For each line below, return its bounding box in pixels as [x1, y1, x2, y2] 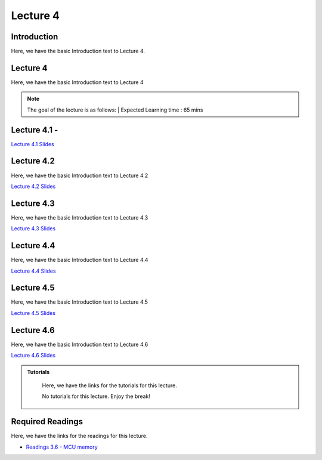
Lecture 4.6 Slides [11, 352, 56, 359]
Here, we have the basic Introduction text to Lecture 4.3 [11, 214, 148, 221]
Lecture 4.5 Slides [11, 309, 56, 316]
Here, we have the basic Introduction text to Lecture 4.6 [11, 341, 148, 348]
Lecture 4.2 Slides [11, 183, 56, 190]
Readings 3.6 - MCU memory [26, 443, 98, 450]
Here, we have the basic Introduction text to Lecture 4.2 [11, 172, 148, 179]
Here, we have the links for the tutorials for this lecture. [42, 382, 177, 389]
